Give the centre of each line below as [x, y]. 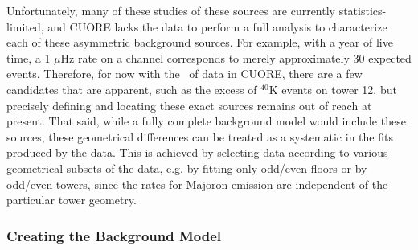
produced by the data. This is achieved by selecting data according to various [197, 152]
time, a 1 [29, 57]
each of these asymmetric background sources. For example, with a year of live [200, 42]
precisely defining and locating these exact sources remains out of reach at [189, 105]
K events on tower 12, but [333, 89]
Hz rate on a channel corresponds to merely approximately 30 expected [236, 57]
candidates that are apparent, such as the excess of [132, 89]
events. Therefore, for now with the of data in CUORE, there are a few [184, 74]
